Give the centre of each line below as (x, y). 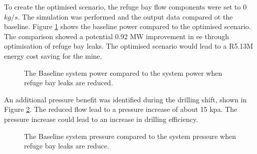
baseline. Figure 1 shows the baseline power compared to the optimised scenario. (127, 26)
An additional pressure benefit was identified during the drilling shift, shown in (125, 99)
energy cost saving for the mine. (53, 55)
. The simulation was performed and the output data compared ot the (125, 16)
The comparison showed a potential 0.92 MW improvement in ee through (117, 36)
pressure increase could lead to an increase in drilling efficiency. (101, 119)
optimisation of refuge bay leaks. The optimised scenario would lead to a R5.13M (129, 46)
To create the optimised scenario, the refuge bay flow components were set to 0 (125, 7)
